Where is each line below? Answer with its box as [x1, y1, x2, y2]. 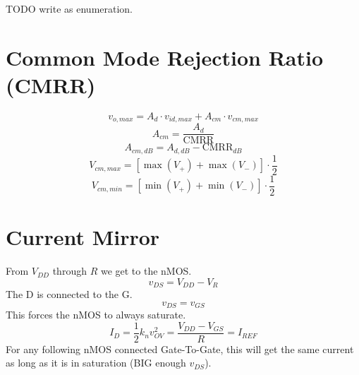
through [52, 263, 87, 278]
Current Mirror [6, 222, 160, 251]
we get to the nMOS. [100, 263, 192, 278]
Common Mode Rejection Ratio [6, 42, 324, 71]
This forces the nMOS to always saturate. [6, 307, 186, 322]
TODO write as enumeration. [6, 1, 133, 16]
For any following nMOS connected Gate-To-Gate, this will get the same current [6, 341, 354, 356]
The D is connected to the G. [6, 287, 133, 302]
